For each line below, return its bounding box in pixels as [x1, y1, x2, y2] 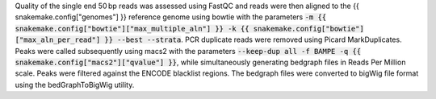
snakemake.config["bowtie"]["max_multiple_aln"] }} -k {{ [15, 24, 249, 33]
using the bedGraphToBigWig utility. [15, 80, 135, 89]
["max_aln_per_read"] [15, 35, 101, 44]
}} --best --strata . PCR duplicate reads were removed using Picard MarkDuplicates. [104, 35, 403, 44]
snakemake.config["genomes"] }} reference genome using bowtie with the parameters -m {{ [15, 12, 327, 22]
